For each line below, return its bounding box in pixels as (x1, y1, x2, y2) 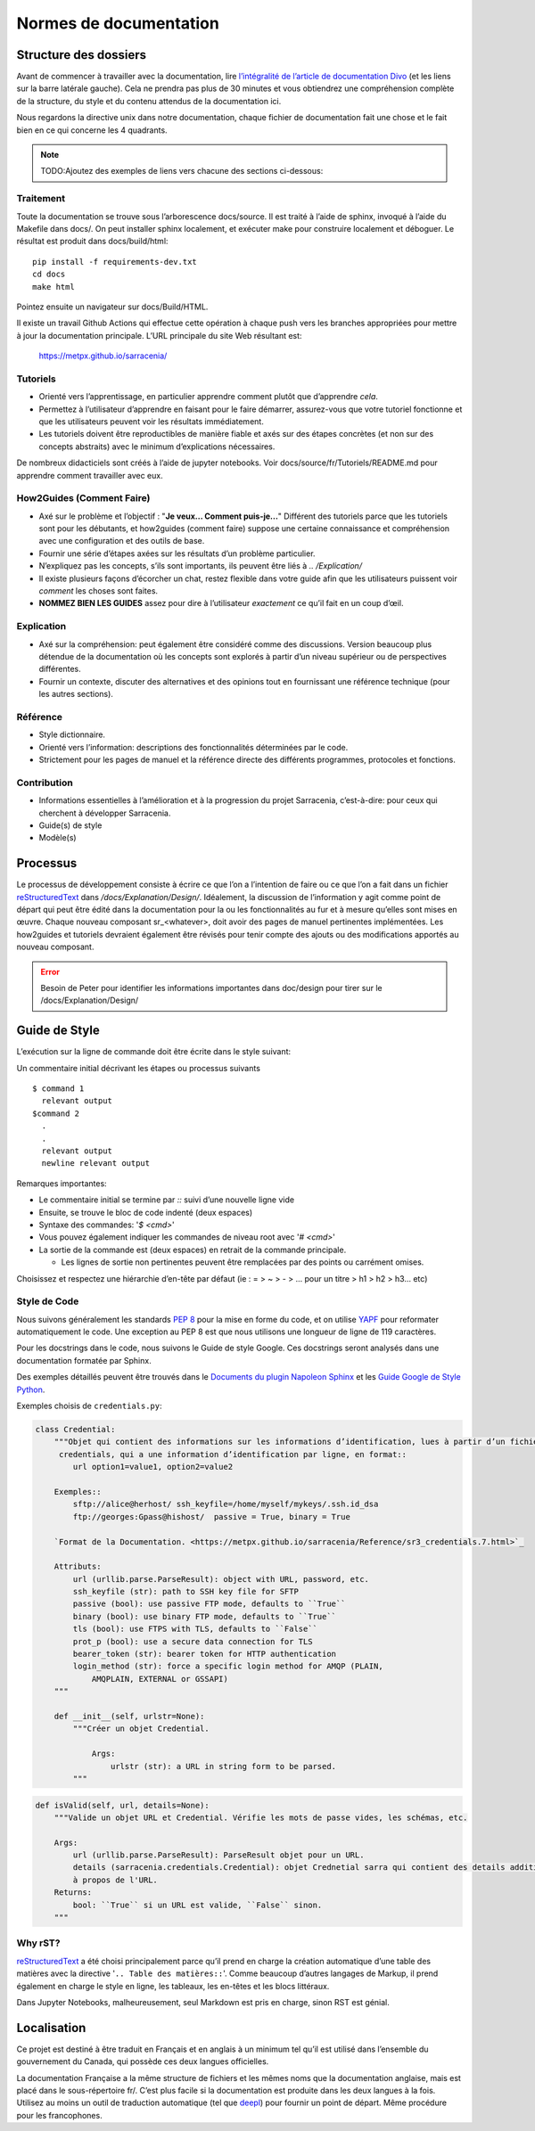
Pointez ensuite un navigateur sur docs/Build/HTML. (16, 301, 209, 312)
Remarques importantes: (16, 1177, 107, 1189)
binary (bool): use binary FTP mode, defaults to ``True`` (72, 1611, 337, 1621)
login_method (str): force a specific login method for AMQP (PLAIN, (72, 1661, 383, 1671)
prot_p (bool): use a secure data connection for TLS (72, 1636, 313, 1646)
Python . (16, 1384, 45, 1395)
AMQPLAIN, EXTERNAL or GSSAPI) (91, 1674, 229, 1684)
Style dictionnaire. (38, 729, 106, 740)
